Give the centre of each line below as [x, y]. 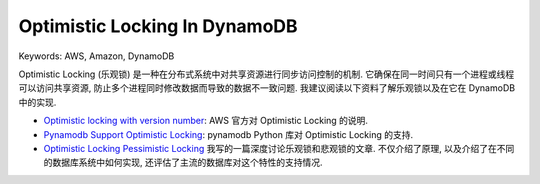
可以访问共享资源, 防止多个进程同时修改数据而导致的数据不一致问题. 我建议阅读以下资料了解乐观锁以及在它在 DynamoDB [266, 88]
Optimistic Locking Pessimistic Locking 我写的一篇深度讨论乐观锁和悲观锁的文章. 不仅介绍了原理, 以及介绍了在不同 [279, 148]
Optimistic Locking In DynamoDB [158, 26]
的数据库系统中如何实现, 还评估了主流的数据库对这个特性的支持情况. [183, 162]
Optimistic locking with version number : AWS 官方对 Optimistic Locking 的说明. [206, 121]
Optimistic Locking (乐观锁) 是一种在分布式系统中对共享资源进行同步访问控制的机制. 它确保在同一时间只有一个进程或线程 [266, 74]
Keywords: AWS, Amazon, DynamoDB [96, 56]
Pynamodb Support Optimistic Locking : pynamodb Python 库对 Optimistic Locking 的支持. [228, 134]
